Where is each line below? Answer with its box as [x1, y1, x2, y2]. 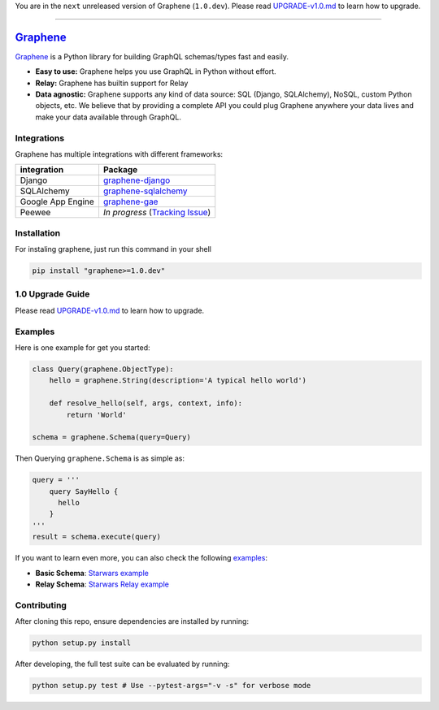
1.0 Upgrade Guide [15, 288, 90, 300]
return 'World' [66, 410, 128, 419]
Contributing [15, 600, 67, 611]
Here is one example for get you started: [15, 343, 150, 353]
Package [102, 164, 138, 175]
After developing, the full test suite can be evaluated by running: [15, 659, 230, 669]
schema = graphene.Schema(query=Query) [32, 433, 191, 442]
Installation [15, 227, 61, 239]
